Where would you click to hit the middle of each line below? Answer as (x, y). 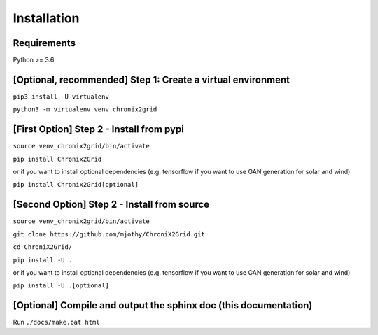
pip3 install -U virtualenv (61, 97)
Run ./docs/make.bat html (57, 322)
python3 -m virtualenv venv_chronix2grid (85, 109)
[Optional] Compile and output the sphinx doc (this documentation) (163, 305)
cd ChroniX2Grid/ (43, 247)
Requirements (44, 43)
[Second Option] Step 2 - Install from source (111, 205)
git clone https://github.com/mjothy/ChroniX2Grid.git (109, 234)
